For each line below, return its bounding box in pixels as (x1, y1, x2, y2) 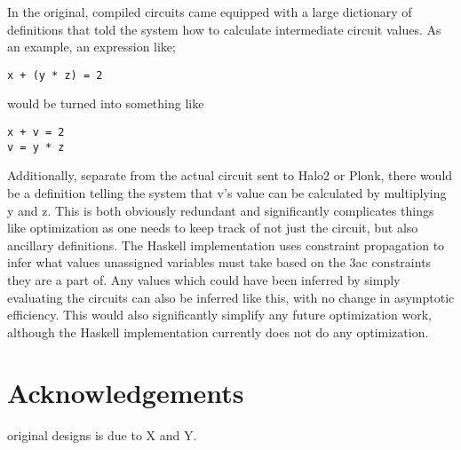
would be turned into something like (7, 94, 204, 113)
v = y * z (7, 140, 65, 154)
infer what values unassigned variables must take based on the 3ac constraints (7, 253, 432, 272)
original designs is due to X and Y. (7, 426, 197, 445)
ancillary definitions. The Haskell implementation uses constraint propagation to (7, 235, 445, 254)
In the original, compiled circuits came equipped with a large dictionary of (7, 3, 412, 20)
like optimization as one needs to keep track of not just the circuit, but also (7, 218, 418, 237)
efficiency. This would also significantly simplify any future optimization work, (7, 305, 432, 324)
